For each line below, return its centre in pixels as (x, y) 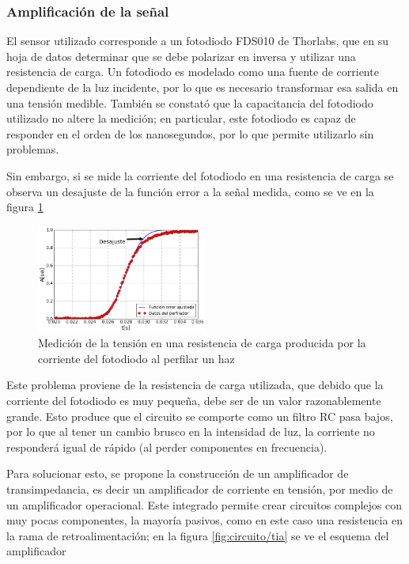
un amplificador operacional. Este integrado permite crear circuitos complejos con (204, 504)
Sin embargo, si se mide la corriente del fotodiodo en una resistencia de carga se (200, 175)
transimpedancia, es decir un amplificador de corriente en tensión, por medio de (200, 488)
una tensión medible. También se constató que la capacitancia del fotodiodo (190, 102)
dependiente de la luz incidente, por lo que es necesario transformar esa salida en (203, 87)
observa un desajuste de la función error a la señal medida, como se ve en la (190, 191)
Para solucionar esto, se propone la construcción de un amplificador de (178, 473)
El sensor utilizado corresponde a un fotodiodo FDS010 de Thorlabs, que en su (198, 41)
